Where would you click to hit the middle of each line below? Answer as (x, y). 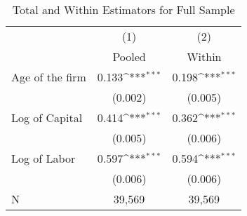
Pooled (129, 56)
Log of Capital (47, 117)
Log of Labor (44, 158)
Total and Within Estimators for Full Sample (123, 9)
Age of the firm (49, 77)
